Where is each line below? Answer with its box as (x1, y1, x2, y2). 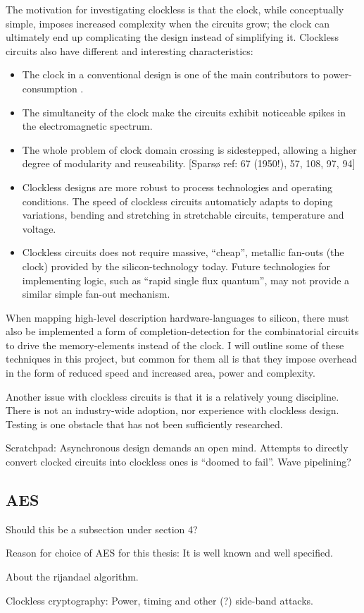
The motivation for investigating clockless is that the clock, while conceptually (6, 2, 344, 16)
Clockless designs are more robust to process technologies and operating (22, 179, 333, 194)
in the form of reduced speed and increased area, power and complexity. (6, 365, 315, 380)
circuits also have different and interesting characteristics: (6, 43, 253, 58)
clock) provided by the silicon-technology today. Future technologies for (22, 258, 331, 273)
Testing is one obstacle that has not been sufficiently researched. (6, 416, 283, 431)
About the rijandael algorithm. (6, 569, 139, 584)
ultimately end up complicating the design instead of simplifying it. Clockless (6, 30, 339, 44)
